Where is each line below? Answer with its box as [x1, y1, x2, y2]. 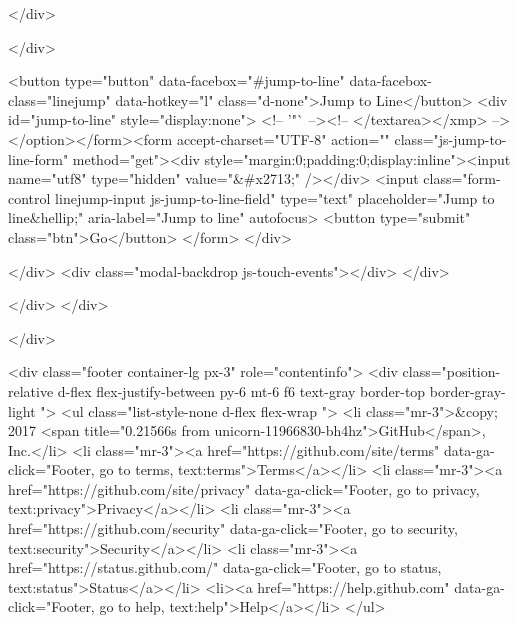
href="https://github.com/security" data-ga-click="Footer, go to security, [8, 518, 458, 539]
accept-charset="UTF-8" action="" [176, 128, 390, 149]
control [8, 187, 51, 208]
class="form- [423, 168, 501, 189]
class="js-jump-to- [394, 128, 507, 149]
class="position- [402, 361, 501, 382]
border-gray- [429, 380, 506, 401]
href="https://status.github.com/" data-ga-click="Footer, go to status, [8, 557, 442, 578]
